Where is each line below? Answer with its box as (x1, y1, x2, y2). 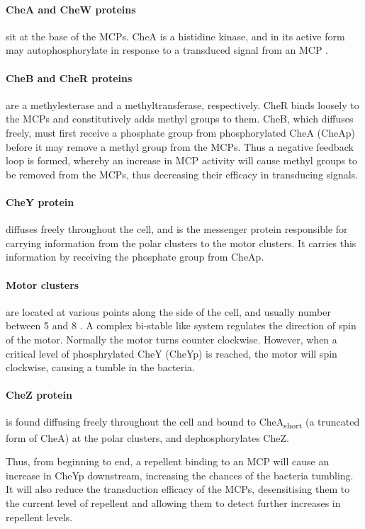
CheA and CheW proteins (6, 1, 136, 16)
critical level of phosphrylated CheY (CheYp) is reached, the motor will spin (6, 346, 337, 360)
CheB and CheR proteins (6, 70, 133, 85)
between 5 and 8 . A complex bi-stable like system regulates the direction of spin (6, 318, 356, 333)
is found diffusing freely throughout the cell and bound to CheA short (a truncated (6, 414, 360, 431)
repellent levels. (6, 509, 73, 524)
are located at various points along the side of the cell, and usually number (6, 304, 331, 319)
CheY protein (6, 194, 74, 209)
